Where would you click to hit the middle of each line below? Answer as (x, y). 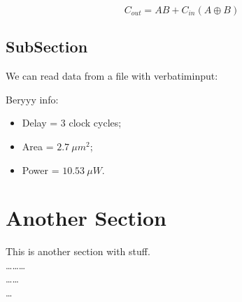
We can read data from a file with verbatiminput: (112, 76)
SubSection (47, 46)
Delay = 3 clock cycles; (72, 123)
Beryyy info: (32, 99)
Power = (41, 170)
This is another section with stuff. (78, 251)
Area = (38, 146)
